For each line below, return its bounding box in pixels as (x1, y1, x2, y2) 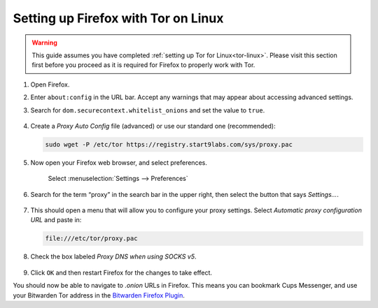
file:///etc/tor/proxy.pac (45, 235, 138, 242)
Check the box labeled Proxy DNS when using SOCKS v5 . (30, 252, 197, 261)
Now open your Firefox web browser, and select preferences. (30, 158, 208, 167)
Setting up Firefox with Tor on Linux (13, 10, 224, 26)
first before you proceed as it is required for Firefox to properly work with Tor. (31, 61, 255, 69)
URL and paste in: (30, 216, 82, 224)
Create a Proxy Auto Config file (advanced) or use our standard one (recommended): (30, 122, 276, 130)
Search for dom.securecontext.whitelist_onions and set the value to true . (30, 105, 265, 115)
